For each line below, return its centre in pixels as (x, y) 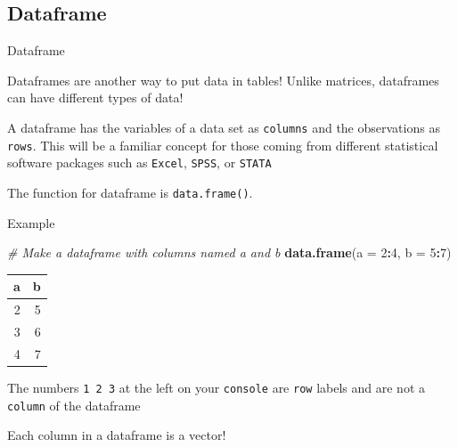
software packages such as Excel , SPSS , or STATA (139, 163)
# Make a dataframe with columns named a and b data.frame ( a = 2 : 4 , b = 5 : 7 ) (229, 252)
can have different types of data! (95, 98)
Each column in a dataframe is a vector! (117, 435)
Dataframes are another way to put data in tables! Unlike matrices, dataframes (223, 80)
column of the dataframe (74, 405)
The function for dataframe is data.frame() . (130, 192)
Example (31, 222)
